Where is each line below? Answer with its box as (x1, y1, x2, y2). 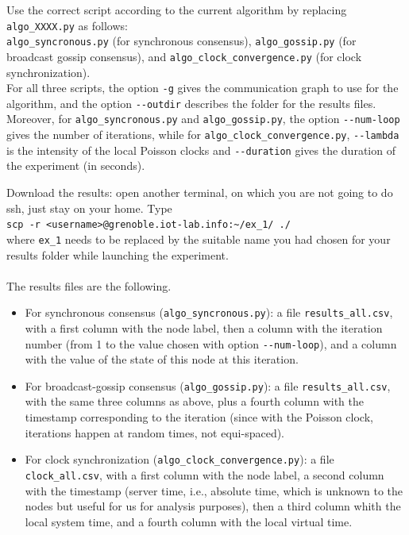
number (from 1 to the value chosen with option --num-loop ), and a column (25, 335, 397, 352)
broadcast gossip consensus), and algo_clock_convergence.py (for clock (6, 48, 362, 64)
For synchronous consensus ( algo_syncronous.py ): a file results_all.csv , (25, 304, 393, 321)
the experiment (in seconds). (6, 157, 145, 174)
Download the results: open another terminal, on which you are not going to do (6, 184, 393, 201)
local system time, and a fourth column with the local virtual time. (25, 513, 353, 529)
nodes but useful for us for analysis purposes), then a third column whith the (25, 498, 401, 514)
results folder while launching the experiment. (6, 246, 229, 263)
